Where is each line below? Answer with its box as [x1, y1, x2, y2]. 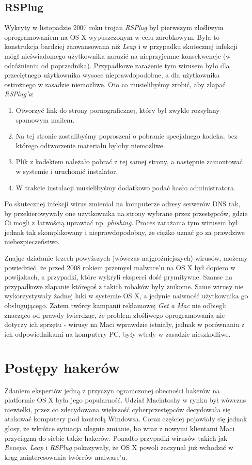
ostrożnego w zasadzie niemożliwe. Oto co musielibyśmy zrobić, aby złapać [4, 79, 226, 89]
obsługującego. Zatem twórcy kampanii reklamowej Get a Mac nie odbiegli [4, 300, 226, 310]
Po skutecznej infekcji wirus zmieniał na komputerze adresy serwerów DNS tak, [4, 199, 240, 209]
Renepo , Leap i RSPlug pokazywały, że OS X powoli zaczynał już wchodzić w [4, 442, 234, 452]
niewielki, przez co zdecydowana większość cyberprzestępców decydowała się [4, 404, 231, 414]
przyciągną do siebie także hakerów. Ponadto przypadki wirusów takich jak [4, 433, 228, 443]
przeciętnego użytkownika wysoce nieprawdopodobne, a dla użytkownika [4, 70, 220, 80]
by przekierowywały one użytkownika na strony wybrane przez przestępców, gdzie [4, 208, 248, 218]
